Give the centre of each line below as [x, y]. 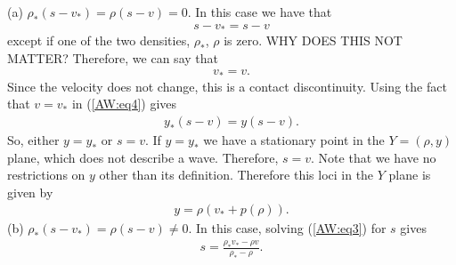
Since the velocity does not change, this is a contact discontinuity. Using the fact [227, 86]
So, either [33, 139]
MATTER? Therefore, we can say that [113, 57]
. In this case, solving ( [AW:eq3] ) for [287, 228]
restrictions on [46, 175]
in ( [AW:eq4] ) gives [124, 104]
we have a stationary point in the [294, 139]
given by [30, 192]
